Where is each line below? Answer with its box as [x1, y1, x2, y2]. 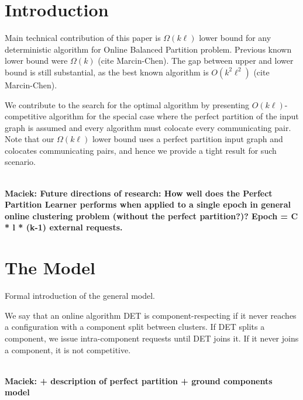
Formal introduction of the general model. [5, 289, 156, 302]
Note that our [5, 133, 54, 145]
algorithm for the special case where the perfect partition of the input [49, 110, 299, 122]
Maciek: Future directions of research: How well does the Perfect [5, 187, 273, 199]
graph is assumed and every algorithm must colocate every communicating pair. [5, 121, 291, 133]
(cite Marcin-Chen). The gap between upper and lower [98, 54, 294, 67]
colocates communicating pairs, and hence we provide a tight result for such [5, 144, 277, 156]
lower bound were [5, 54, 68, 67]
